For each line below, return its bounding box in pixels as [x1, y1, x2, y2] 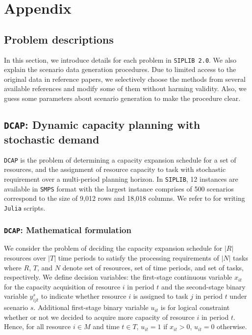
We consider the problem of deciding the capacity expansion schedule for [4, 243, 223, 253]
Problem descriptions [4, 31, 114, 47]
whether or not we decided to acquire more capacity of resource [4, 311, 195, 322]
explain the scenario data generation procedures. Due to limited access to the [4, 64, 236, 74]
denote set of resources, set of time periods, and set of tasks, [62, 262, 244, 272]
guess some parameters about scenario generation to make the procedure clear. [4, 93, 241, 103]
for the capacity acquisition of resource [4, 281, 121, 291]
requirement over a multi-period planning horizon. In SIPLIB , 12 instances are [4, 174, 238, 184]
